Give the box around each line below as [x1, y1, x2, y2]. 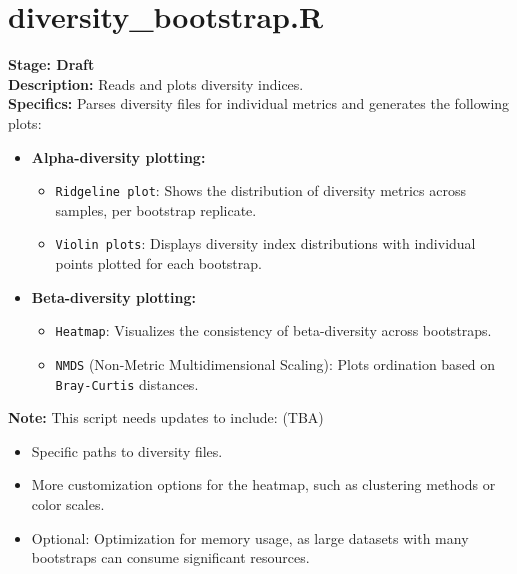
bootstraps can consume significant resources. [31, 547, 310, 568]
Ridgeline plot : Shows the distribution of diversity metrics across [55, 180, 466, 201]
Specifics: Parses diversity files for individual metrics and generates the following [8, 93, 510, 114]
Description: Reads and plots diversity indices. [8, 73, 304, 94]
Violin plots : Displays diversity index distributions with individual [55, 233, 476, 254]
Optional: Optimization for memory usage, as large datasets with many [31, 527, 469, 548]
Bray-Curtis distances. [55, 373, 199, 394]
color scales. [31, 493, 105, 514]
